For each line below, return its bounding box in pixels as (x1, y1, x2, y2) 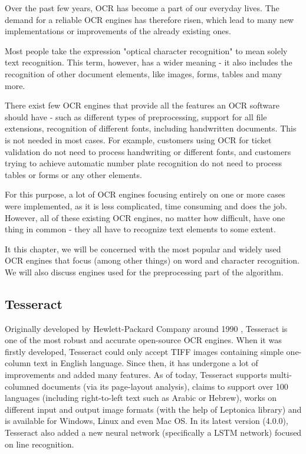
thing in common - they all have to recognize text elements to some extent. (5, 223, 276, 235)
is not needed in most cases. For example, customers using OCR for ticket (5, 133, 272, 146)
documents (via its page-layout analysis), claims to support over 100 (41, 380, 288, 392)
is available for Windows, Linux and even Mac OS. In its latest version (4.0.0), (5, 414, 288, 427)
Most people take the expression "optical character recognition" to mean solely (5, 44, 288, 57)
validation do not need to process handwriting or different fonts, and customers (5, 145, 291, 157)
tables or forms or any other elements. (5, 168, 142, 180)
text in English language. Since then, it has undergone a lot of (33, 357, 258, 369)
